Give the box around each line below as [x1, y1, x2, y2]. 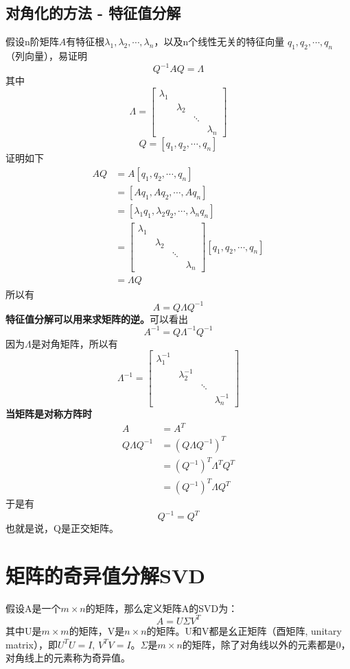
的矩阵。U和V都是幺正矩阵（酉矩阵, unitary [146, 623, 342, 637]
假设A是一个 [5, 600, 61, 615]
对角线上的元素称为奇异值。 [5, 650, 130, 665]
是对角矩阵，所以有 [31, 336, 118, 350]
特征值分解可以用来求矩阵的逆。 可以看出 [5, 311, 188, 326]
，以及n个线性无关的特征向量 [154, 34, 285, 49]
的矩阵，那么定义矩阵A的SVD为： [85, 600, 238, 615]
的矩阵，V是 [69, 623, 125, 637]
